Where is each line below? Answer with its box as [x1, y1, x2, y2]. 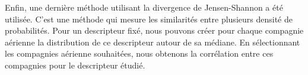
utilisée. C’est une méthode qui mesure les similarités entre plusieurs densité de [5, 12, 293, 25]
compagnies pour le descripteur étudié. [5, 58, 145, 71]
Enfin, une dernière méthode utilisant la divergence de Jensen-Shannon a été [5, 1, 283, 13]
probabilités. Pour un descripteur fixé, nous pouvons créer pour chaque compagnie [5, 24, 304, 37]
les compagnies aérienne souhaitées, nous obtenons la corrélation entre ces [5, 47, 274, 60]
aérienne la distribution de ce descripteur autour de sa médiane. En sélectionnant [5, 35, 300, 48]
